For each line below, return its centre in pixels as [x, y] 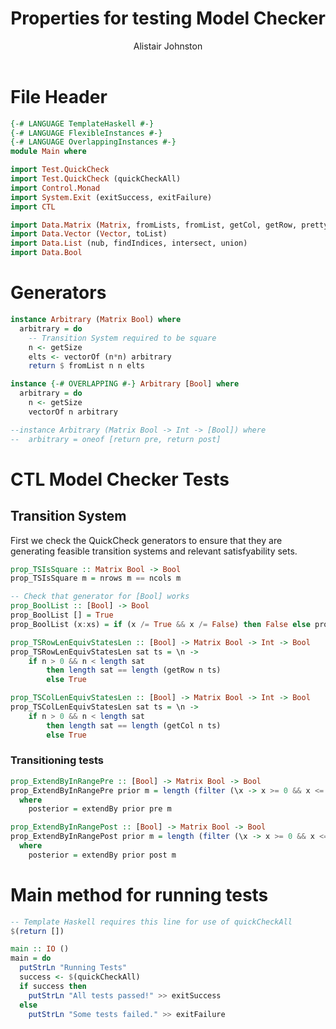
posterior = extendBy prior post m [102, 855]
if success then [53, 986]
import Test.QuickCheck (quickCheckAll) [96, 179]
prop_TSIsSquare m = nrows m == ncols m [96, 578]
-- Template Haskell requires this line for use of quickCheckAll [151, 922]
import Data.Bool [46, 253]
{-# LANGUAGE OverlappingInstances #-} [93, 142]
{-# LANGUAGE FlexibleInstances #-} [86, 133]
